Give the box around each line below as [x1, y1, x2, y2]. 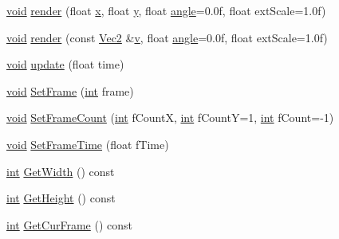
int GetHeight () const [6, 190, 116, 206]
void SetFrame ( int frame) [6, 82, 134, 99]
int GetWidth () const [6, 163, 115, 179]
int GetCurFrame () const [6, 216, 132, 233]
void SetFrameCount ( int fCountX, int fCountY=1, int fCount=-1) [6, 109, 334, 126]
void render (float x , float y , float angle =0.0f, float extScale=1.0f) [6, 2, 326, 18]
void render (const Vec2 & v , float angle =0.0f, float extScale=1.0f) [6, 29, 328, 45]
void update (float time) [6, 56, 124, 72]
